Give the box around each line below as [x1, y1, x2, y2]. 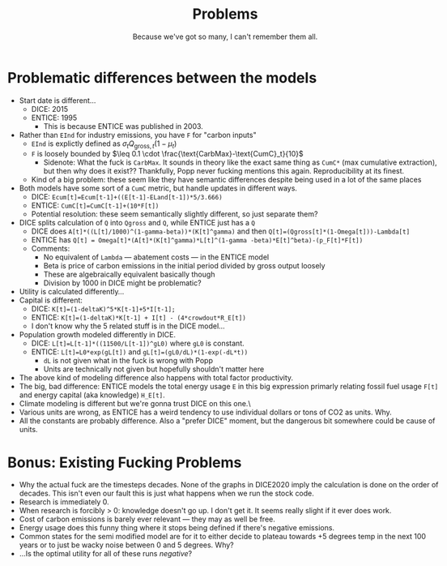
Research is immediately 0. [19, 497, 109, 507]
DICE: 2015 [31, 104, 69, 114]
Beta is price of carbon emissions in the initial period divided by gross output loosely [43, 261, 326, 271]
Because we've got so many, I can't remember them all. [132, 32, 318, 41]
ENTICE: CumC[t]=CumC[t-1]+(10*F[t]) [31, 200, 160, 211]
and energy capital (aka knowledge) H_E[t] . [19, 390, 166, 400]
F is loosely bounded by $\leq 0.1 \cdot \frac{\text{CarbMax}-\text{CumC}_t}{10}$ [31, 149, 304, 159]
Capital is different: [19, 295, 83, 305]
